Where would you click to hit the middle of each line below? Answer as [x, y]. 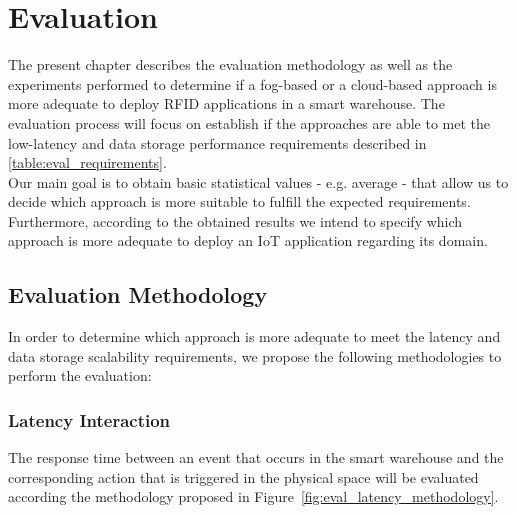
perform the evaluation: [80, 375]
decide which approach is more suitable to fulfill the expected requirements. [239, 201]
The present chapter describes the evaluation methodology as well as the [230, 64]
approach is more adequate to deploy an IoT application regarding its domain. [248, 240]
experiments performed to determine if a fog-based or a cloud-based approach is [252, 83]
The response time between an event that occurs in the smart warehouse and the [256, 457]
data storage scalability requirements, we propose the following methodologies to [255, 355]
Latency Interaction [89, 419]
